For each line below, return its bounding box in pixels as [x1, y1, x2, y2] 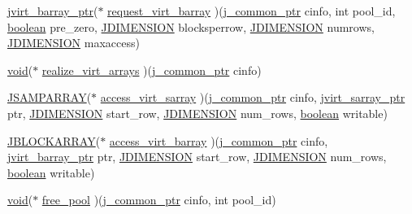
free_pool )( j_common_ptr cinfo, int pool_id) [41, 191, 276, 208]
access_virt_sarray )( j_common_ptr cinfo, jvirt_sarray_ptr [100, 89, 405, 106]
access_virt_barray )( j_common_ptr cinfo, [109, 132, 328, 149]
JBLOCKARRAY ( [7, 132, 101, 149]
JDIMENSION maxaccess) [7, 34, 140, 51]
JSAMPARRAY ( [7, 89, 92, 106]
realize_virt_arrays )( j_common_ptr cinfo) [41, 61, 262, 78]
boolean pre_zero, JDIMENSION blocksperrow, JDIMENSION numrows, [7, 18, 375, 35]
